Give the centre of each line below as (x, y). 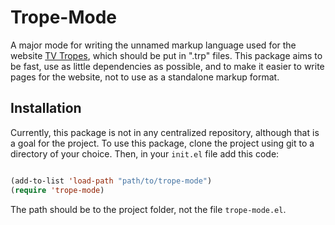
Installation (46, 108)
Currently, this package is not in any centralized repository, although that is (165, 132)
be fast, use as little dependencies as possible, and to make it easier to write (167, 66)
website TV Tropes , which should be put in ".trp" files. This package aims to (166, 55)
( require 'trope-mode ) (57, 190)
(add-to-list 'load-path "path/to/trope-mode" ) (111, 181)
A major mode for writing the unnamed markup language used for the (153, 45)
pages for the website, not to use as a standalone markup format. (145, 77)
